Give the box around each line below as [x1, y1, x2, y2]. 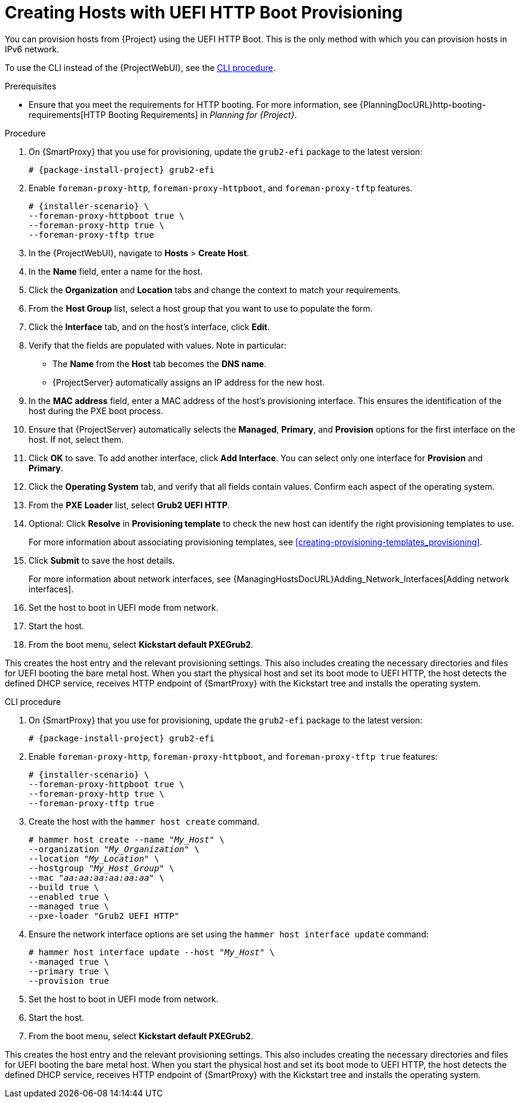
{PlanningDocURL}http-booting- [359, 99, 486, 110]
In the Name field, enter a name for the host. [29, 266, 203, 276]
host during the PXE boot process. [29, 405, 163, 416]
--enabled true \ [29, 891, 109, 902]
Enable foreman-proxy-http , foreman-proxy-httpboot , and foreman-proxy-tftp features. [29, 182, 413, 193]
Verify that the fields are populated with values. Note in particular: [29, 340, 287, 350]
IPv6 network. [5, 44, 60, 54]
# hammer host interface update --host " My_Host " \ [29, 947, 275, 957]
